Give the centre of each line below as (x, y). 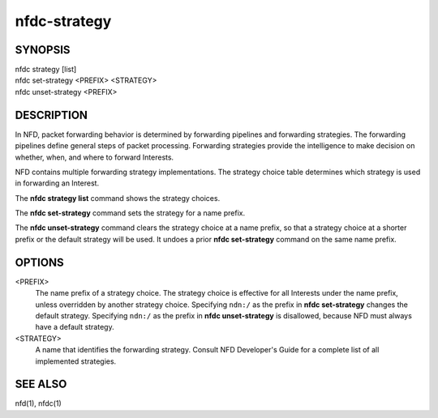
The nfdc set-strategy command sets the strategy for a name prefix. (130, 213)
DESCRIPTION (52, 115)
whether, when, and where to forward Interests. (94, 157)
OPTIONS (39, 262)
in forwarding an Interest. (57, 183)
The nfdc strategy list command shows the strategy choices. (118, 198)
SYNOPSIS (43, 50)
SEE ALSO (41, 384)
